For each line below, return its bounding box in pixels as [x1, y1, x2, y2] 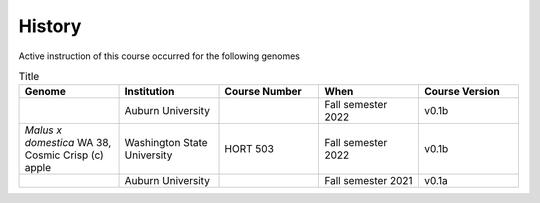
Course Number [224, 85, 302, 99]
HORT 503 [224, 142, 275, 156]
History [18, 15, 82, 37]
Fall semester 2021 [324, 174, 414, 188]
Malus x [24, 123, 63, 137]
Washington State [124, 136, 209, 150]
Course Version [423, 85, 500, 99]
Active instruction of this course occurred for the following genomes [18, 50, 300, 62]
